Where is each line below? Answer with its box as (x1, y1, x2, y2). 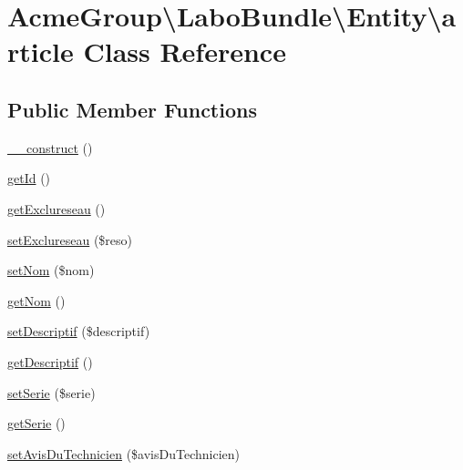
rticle (7, 33, 74, 70)
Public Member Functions (7, 95, 257, 123)
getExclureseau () (7, 199, 106, 218)
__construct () (7, 138, 93, 157)
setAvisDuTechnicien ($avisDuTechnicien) (7, 444, 240, 463)
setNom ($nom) (7, 261, 95, 280)
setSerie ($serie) (7, 383, 96, 402)
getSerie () (7, 414, 66, 433)
